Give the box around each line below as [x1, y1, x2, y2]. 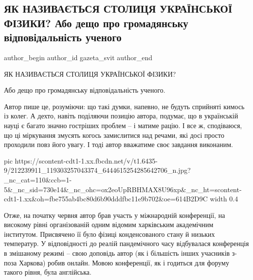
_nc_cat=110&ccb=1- [4, 174, 72, 184]
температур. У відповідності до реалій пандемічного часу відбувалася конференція [4, 238, 249, 248]
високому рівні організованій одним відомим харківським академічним [4, 219, 214, 230]
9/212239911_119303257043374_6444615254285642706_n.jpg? [4, 165, 191, 175]
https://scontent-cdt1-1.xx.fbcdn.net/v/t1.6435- [15, 155, 158, 165]
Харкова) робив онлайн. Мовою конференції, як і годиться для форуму [18, 257, 229, 267]
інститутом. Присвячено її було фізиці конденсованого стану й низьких [4, 229, 215, 239]
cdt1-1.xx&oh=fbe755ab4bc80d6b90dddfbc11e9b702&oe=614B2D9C [4, 194, 208, 204]
